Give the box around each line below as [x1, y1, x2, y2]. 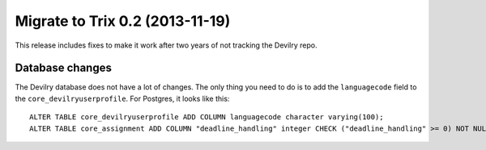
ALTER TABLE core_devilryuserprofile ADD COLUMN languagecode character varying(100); [29, 113, 384, 122]
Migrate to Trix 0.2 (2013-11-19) [15, 12, 231, 30]
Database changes [15, 61, 113, 75]
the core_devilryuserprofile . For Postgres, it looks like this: [15, 94, 230, 103]
